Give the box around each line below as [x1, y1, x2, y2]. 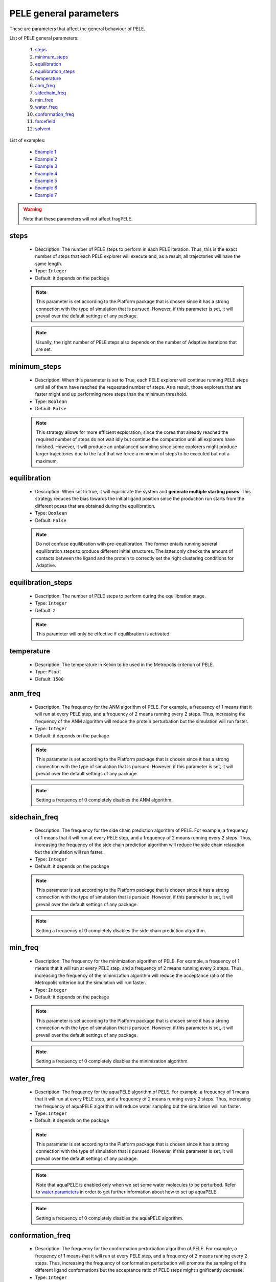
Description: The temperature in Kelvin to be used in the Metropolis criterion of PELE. [35, 662, 214, 668]
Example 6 [35, 185, 57, 191]
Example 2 [35, 156, 57, 162]
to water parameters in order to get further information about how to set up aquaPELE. [36, 1189, 218, 1195]
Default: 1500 [35, 676, 64, 682]
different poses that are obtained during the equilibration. [35, 503, 156, 509]
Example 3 [35, 163, 57, 169]
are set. [36, 346, 52, 352]
